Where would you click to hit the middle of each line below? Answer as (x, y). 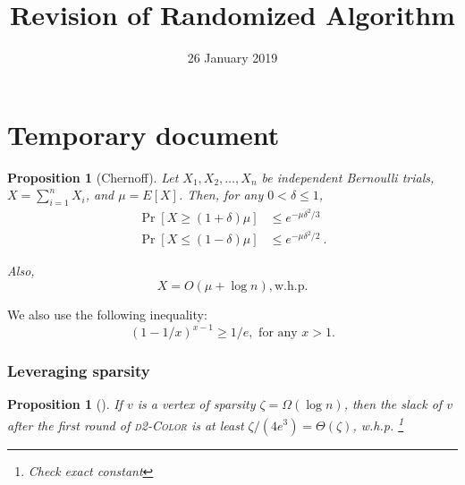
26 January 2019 (232, 58)
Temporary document (144, 134)
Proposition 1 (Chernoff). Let (93, 177)
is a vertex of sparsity (196, 404)
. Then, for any (221, 195)
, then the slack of (393, 404)
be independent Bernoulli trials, (348, 177)
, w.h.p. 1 (378, 423)
